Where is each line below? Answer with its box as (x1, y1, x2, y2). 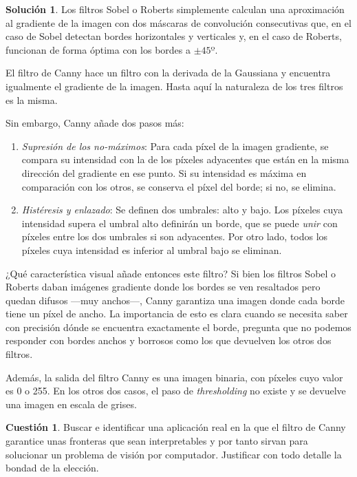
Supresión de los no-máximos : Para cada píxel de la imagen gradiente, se (21, 138, 329, 153)
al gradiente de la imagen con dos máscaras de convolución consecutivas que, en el (6, 15, 351, 30)
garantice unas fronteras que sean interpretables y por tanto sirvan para (6, 434, 308, 448)
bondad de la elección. (6, 460, 99, 475)
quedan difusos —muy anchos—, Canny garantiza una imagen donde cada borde (6, 293, 345, 307)
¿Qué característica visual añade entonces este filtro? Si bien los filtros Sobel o (6, 266, 336, 280)
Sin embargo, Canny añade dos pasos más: (6, 116, 184, 130)
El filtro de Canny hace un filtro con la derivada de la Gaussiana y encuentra (6, 65, 331, 80)
